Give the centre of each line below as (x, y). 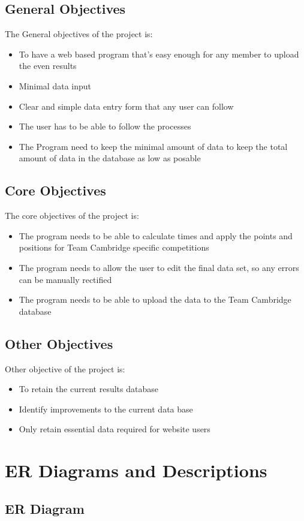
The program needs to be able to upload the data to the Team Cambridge (155, 299)
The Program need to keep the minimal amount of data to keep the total (153, 146)
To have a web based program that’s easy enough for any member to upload (159, 54)
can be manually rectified (65, 279)
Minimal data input (55, 85)
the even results (48, 66)
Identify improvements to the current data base (106, 409)
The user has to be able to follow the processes (105, 126)
